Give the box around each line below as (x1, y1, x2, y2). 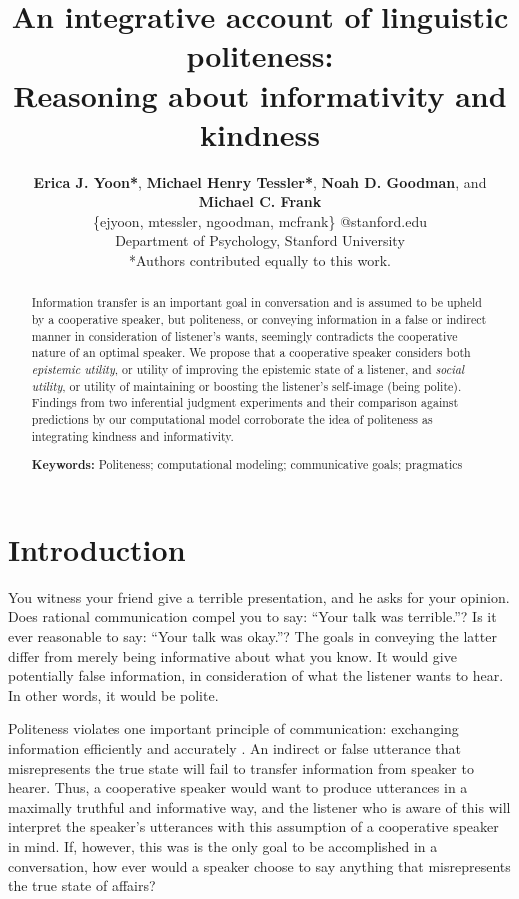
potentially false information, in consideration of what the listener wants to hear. (8, 665, 504, 686)
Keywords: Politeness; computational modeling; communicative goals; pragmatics (31, 456, 463, 474)
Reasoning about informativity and (13, 74, 507, 115)
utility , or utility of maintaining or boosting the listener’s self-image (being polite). (31, 377, 462, 394)
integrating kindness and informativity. (31, 427, 234, 444)
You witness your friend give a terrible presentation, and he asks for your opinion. (8, 586, 510, 607)
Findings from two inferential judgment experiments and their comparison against (31, 394, 459, 411)
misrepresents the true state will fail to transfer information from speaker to (8, 757, 474, 778)
